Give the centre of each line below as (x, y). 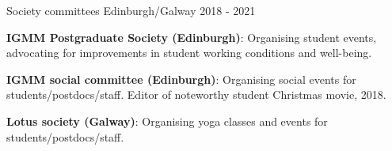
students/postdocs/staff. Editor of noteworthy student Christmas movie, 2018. (196, 94)
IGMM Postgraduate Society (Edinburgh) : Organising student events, (192, 37)
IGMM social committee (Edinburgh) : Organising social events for (181, 79)
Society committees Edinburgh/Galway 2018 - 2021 (131, 10)
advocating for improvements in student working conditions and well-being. (189, 53)
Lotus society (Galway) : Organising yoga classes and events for (167, 121)
